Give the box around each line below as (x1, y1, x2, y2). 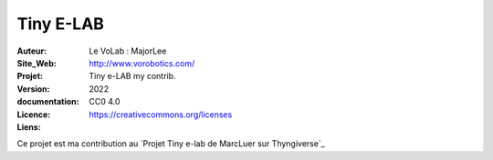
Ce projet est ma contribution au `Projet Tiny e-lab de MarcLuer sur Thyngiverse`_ (16, 138, 326, 149)
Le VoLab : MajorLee (89, 45, 167, 56)
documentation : (16, 96, 79, 107)
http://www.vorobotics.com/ (89, 57, 195, 68)
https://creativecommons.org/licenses (89, 109, 233, 120)
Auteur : (16, 45, 47, 56)
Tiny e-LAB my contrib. (89, 71, 177, 82)
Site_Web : (16, 57, 57, 68)
